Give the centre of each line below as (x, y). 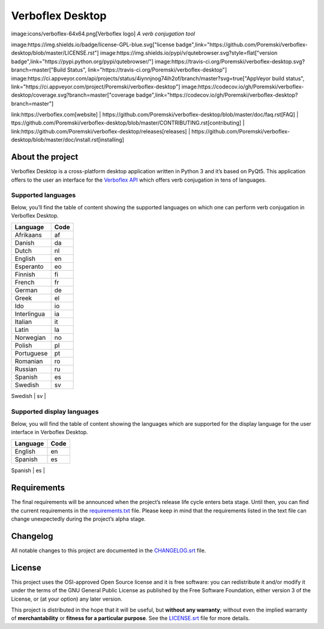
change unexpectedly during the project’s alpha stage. (79, 519)
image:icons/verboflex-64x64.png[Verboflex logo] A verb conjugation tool (103, 34)
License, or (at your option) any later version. (67, 599)
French (25, 283)
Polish (23, 346)
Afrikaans (28, 235)
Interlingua (30, 314)
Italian (23, 322)
